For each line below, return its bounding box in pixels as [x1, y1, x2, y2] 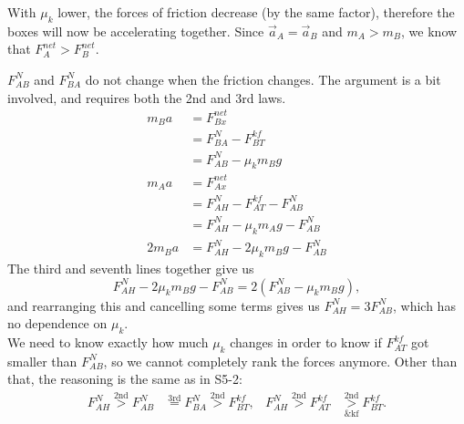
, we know [401, 21, 458, 40]
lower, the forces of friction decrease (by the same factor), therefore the [57, 3, 455, 21]
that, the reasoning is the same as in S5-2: [7, 369, 242, 388]
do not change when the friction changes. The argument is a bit [85, 69, 441, 88]
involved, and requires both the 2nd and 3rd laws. [7, 88, 286, 107]
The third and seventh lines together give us [7, 259, 254, 278]
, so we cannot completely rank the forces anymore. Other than [103, 351, 458, 370]
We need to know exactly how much [7, 333, 209, 352]
